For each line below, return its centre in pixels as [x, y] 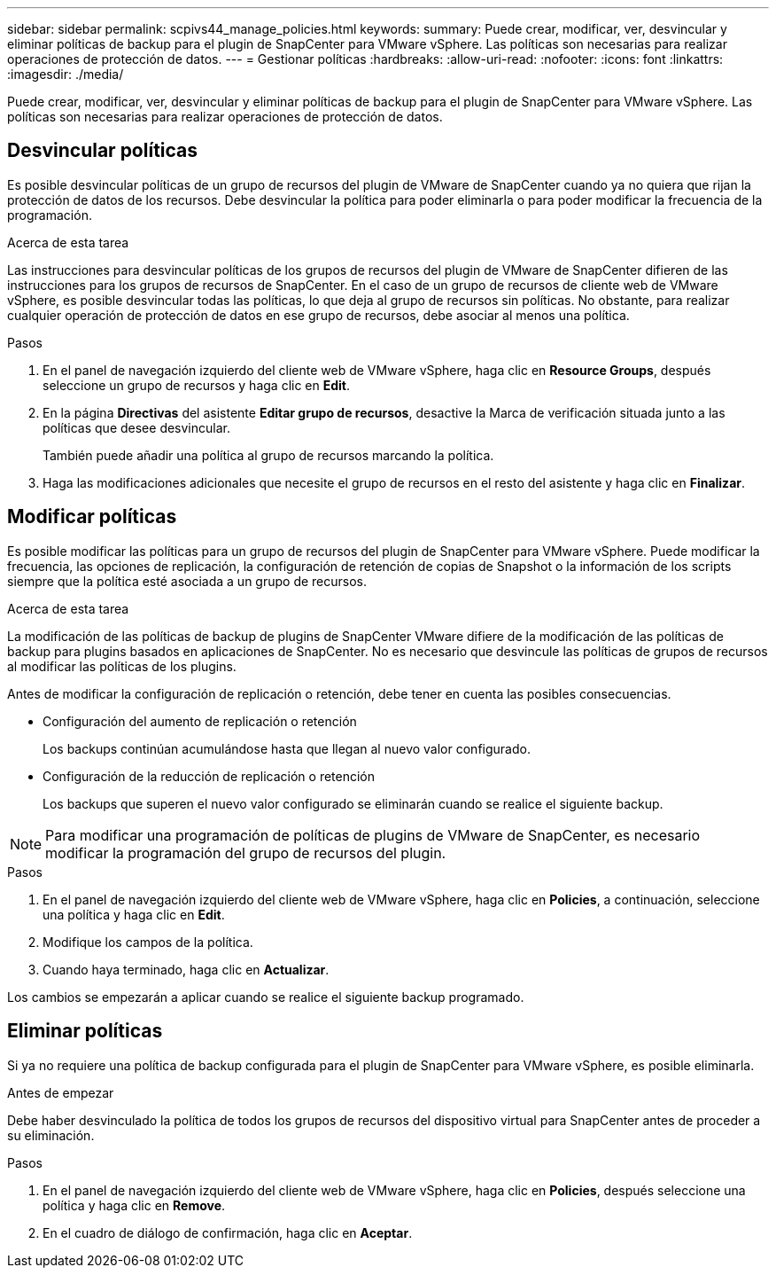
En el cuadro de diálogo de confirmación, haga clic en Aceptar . [228, 1232]
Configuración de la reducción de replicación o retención [209, 776]
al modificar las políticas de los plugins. [122, 666]
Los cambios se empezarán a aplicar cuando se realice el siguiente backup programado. [266, 997]
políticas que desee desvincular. [136, 427]
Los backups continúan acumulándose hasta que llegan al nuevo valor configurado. [287, 748]
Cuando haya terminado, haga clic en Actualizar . [186, 969]
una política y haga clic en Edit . [134, 914]
